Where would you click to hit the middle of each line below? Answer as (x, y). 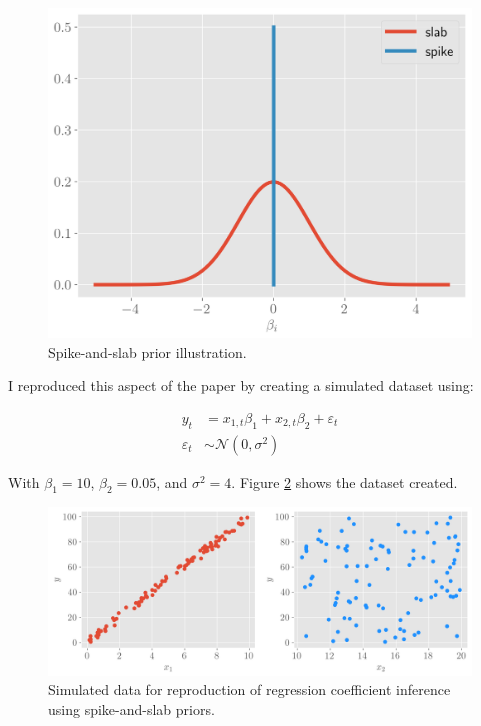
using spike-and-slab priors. (131, 708)
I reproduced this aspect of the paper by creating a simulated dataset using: (241, 385)
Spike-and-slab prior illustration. (147, 351)
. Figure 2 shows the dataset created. (344, 481)
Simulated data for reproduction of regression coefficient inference (249, 689)
